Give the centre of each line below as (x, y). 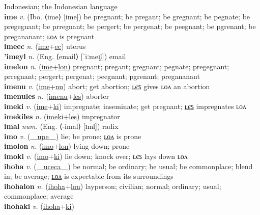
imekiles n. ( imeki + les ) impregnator (62, 116)
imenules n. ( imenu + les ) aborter (57, 96)
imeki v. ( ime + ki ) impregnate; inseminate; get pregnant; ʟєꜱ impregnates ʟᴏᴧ (125, 106)
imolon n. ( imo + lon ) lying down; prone (67, 146)
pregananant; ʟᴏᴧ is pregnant (49, 36)
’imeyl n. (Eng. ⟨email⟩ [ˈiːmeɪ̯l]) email (65, 56)
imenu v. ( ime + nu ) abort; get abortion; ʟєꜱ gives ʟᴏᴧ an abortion (107, 86)
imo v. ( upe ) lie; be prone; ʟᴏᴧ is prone (73, 136)
